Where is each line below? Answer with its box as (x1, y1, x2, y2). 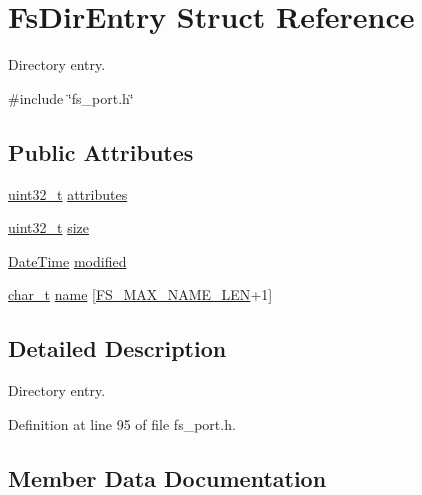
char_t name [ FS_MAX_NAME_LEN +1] (8, 284, 273, 305)
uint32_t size (8, 217, 89, 238)
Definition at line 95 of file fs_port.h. (8, 413, 236, 434)
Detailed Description (8, 333, 227, 364)
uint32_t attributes (8, 183, 128, 204)
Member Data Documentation (8, 462, 327, 493)
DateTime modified (8, 250, 127, 271)
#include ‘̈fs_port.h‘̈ (8, 87, 134, 108)
